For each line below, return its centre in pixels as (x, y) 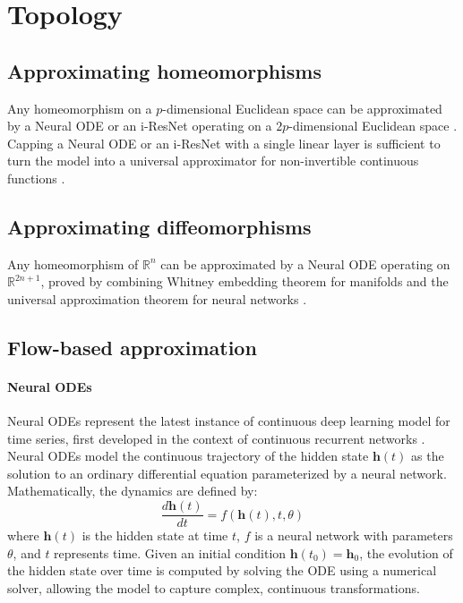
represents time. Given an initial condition (170, 552)
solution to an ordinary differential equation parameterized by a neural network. (227, 473)
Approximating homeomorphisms (164, 70)
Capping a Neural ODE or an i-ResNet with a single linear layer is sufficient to (224, 143)
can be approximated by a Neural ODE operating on (305, 263)
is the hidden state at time (155, 535)
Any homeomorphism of (73, 263)
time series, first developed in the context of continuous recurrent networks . (216, 438)
